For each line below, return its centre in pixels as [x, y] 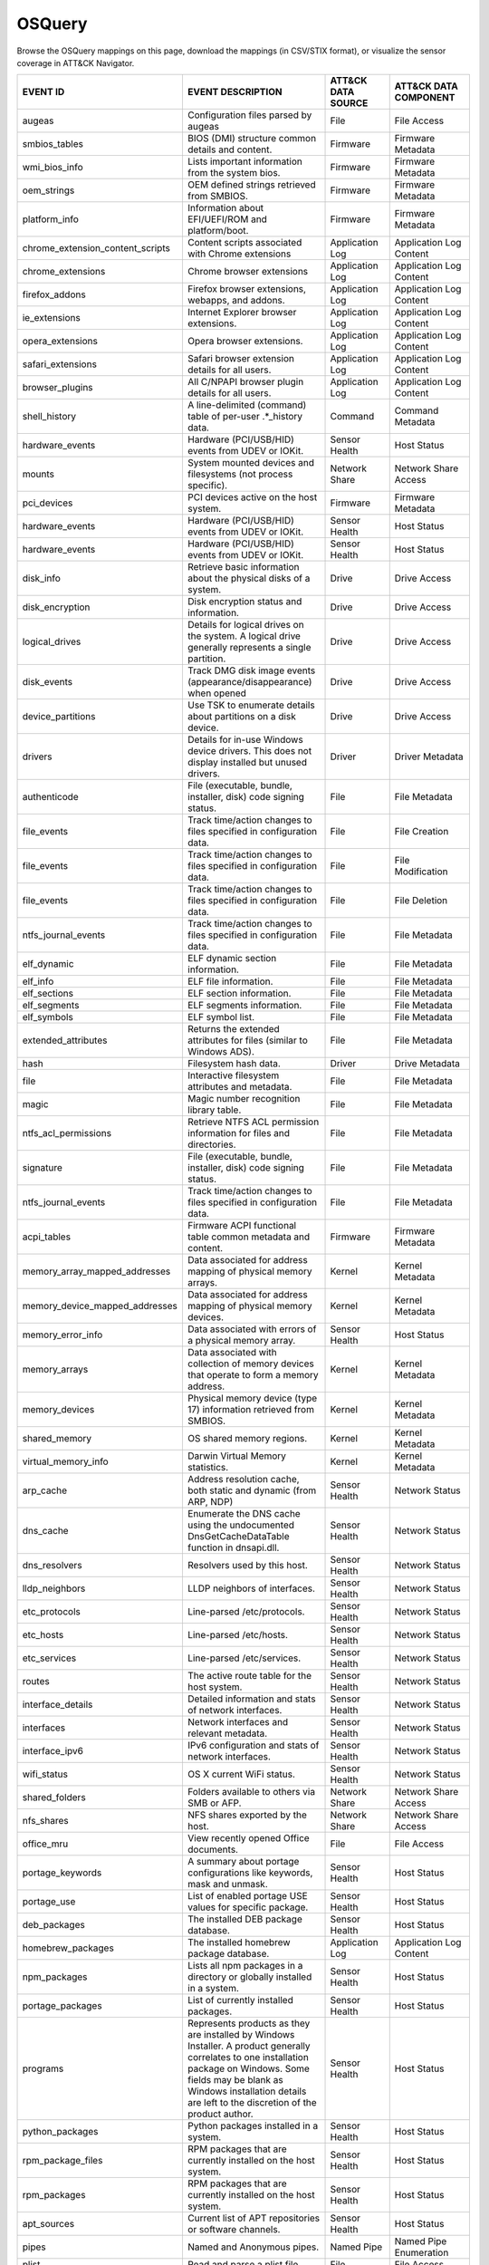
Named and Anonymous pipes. [253, 2247]
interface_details [58, 1705]
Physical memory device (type [252, 1398]
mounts [38, 474]
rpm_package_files [62, 2161]
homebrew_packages [68, 1948]
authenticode [50, 797]
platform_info [50, 219]
